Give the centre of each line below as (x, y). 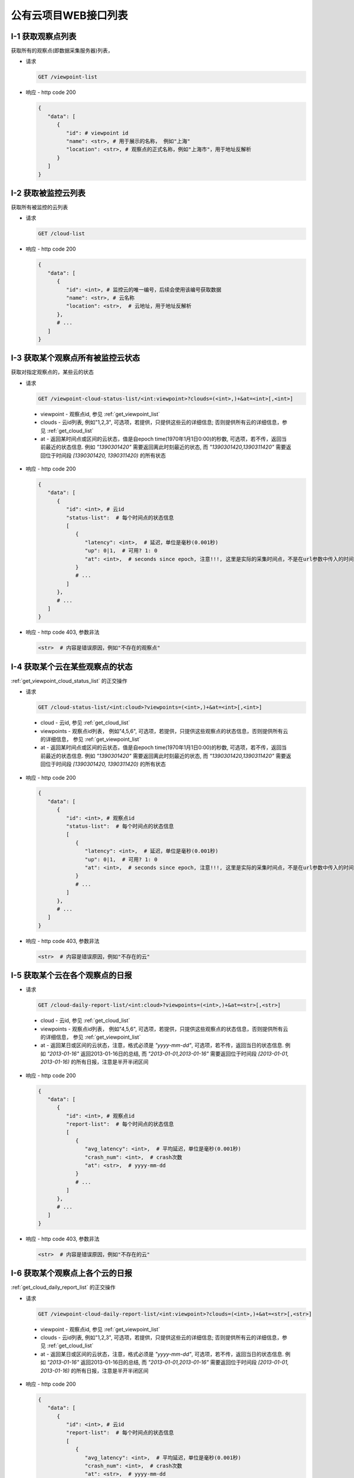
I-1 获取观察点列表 (44, 36)
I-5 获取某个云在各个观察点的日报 (71, 975)
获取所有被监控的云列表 (39, 208)
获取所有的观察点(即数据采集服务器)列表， (62, 51)
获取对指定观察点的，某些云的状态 (52, 372)
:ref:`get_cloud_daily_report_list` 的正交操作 (63, 1287)
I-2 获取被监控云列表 (48, 193)
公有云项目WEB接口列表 (69, 15)
